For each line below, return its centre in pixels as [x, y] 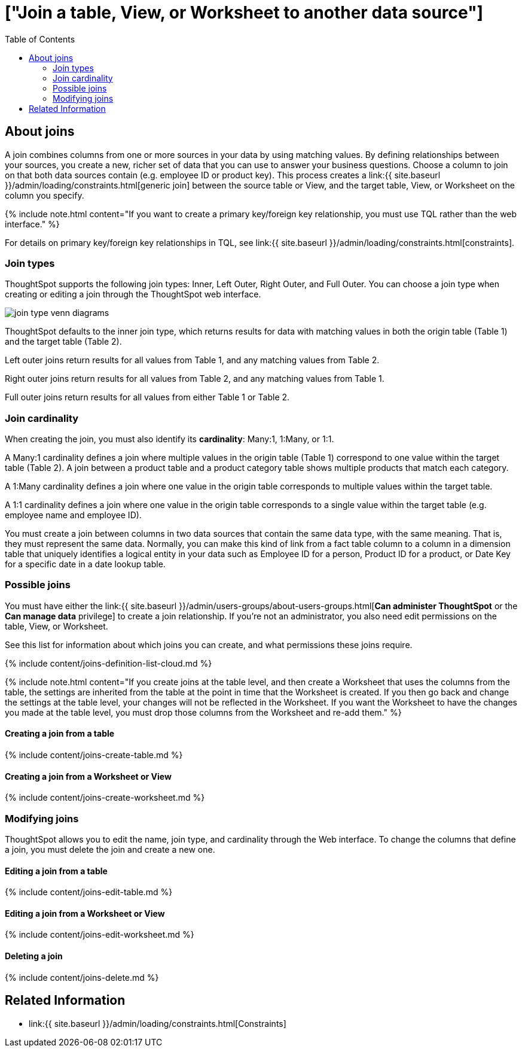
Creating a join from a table [60, 734]
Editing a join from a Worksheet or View [85, 913]
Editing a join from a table [56, 871]
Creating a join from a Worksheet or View [88, 776]
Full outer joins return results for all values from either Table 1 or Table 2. [147, 397]
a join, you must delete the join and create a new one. [110, 850]
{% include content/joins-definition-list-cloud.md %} [109, 663]
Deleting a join [34, 956]
